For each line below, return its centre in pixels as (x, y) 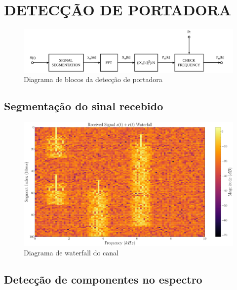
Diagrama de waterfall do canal (71, 253)
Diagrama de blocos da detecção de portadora (93, 79)
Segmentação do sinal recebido (84, 106)
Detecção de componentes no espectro (103, 279)
